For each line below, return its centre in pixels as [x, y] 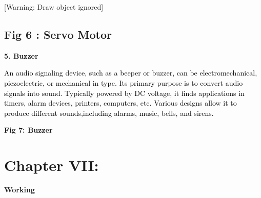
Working [19, 190]
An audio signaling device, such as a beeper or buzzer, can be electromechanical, [131, 73]
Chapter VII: [52, 165]
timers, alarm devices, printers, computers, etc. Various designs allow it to [121, 103]
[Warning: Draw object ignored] [54, 7]
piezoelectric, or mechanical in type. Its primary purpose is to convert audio [124, 82]
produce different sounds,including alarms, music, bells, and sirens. [109, 113]
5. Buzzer [21, 55]
